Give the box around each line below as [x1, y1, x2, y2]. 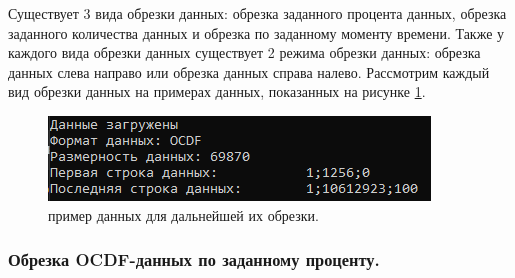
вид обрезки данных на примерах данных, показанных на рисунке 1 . [8, 81, 426, 102]
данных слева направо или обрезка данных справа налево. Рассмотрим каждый [8, 61, 490, 82]
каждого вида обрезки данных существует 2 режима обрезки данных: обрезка [8, 42, 481, 63]
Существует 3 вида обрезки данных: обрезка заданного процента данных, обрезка [8, 3, 507, 23]
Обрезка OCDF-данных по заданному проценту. [8, 247, 380, 272]
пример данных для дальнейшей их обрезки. [48, 204, 319, 225]
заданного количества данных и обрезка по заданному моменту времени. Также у [8, 22, 505, 43]
